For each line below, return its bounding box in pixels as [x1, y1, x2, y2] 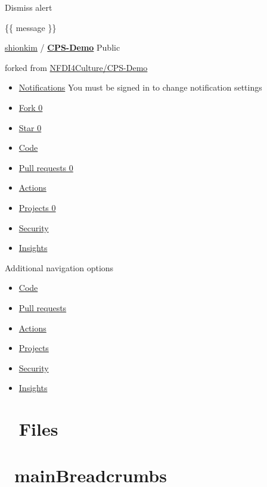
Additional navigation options [5, 261, 114, 274]
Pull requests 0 [18, 161, 73, 173]
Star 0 [18, 121, 42, 134]
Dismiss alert [5, 1, 52, 13]
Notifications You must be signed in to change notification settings [18, 81, 262, 94]
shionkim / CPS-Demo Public [5, 41, 120, 54]
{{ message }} [5, 21, 57, 33]
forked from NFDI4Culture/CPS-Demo [5, 61, 148, 73]
